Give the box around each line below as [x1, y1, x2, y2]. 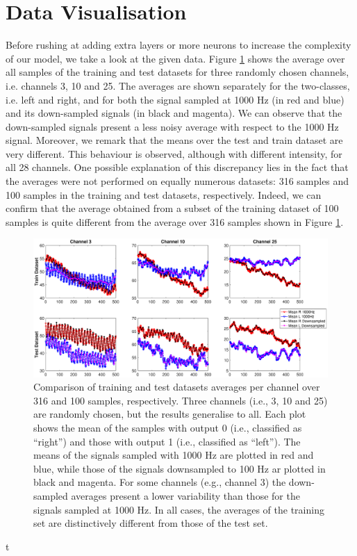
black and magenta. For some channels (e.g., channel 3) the [33, 475, 286, 489]
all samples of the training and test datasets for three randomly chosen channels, [6, 65, 349, 79]
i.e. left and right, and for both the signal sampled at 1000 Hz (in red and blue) [6, 92, 344, 106]
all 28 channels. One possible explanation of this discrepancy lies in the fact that [6, 160, 349, 174]
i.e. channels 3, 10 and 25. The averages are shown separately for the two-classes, [6, 78, 350, 92]
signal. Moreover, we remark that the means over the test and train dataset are [6, 133, 343, 147]
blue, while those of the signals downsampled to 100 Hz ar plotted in [33, 461, 326, 475]
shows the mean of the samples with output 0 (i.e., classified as [33, 420, 302, 434]
